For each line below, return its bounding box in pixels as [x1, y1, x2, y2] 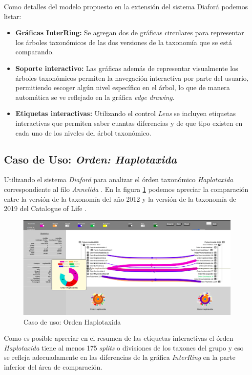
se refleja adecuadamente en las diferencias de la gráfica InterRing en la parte [4, 352, 235, 362]
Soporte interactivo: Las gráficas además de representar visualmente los [15, 63, 238, 73]
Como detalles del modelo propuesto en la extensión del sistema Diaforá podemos [4, 1, 248, 11]
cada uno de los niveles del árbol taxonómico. [15, 127, 151, 138]
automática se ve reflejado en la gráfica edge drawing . [15, 92, 175, 102]
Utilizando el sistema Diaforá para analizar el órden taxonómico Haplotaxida [4, 174, 233, 185]
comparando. [15, 47, 54, 57]
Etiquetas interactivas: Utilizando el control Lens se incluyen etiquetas [15, 108, 236, 118]
